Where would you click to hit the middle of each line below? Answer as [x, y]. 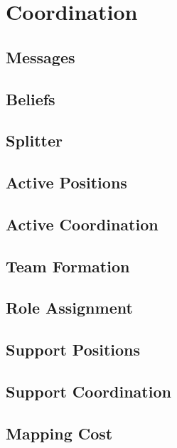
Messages [41, 57]
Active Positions [66, 182]
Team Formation [68, 266]
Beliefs [31, 98]
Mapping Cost [59, 433]
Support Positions [73, 350]
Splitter [34, 140]
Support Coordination [88, 391]
